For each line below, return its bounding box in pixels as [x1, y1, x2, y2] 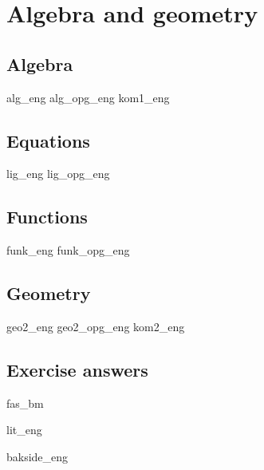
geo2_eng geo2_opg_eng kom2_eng [6, 318, 185, 334]
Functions [6, 204, 88, 229]
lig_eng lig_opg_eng [6, 165, 110, 182]
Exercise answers [6, 357, 148, 381]
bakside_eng [6, 448, 69, 464]
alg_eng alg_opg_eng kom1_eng [6, 89, 170, 105]
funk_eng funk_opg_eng [6, 242, 130, 259]
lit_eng [6, 421, 42, 438]
